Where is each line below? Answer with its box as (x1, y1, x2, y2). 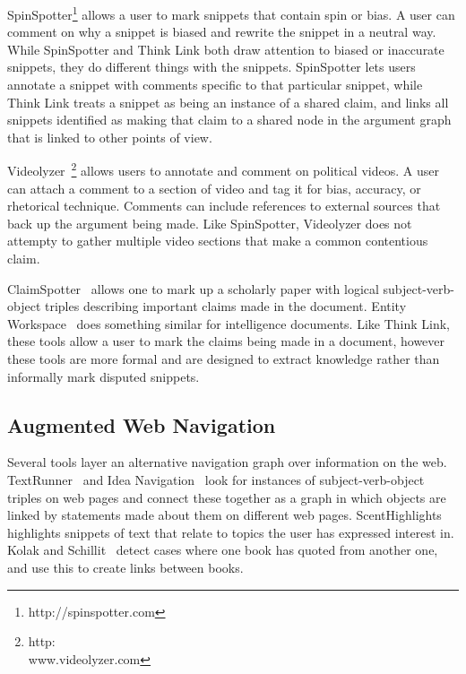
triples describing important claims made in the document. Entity (44, 297, 407, 315)
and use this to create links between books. (7, 557, 244, 576)
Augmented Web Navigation (7, 410, 276, 438)
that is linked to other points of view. (7, 127, 212, 146)
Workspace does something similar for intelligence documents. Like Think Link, (7, 314, 451, 333)
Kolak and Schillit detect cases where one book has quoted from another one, (7, 540, 438, 559)
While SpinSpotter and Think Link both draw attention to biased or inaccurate (7, 39, 444, 58)
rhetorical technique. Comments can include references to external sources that (7, 196, 441, 215)
